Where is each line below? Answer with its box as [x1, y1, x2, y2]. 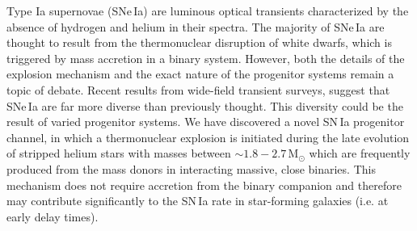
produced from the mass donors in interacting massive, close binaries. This [6, 160, 376, 177]
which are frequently [309, 145, 411, 162]
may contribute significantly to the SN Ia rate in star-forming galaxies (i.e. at [6, 192, 389, 209]
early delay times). [6, 208, 99, 225]
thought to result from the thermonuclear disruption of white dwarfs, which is [6, 34, 392, 51]
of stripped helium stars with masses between [6, 145, 231, 162]
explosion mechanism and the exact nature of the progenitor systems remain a [6, 65, 394, 82]
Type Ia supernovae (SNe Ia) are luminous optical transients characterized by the [6, 2, 409, 19]
